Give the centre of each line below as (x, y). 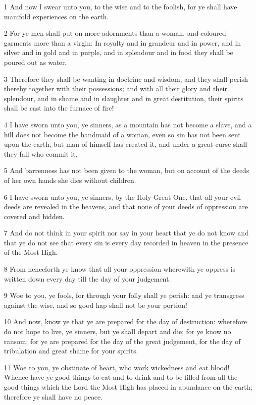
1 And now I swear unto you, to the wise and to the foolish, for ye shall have (121, 6)
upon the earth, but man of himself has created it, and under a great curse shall (126, 144)
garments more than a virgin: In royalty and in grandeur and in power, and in (123, 42)
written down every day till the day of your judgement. (88, 278)
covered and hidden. (34, 216)
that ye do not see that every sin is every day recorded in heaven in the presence (126, 242)
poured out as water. (35, 62)
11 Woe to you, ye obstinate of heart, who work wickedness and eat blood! (117, 367)
